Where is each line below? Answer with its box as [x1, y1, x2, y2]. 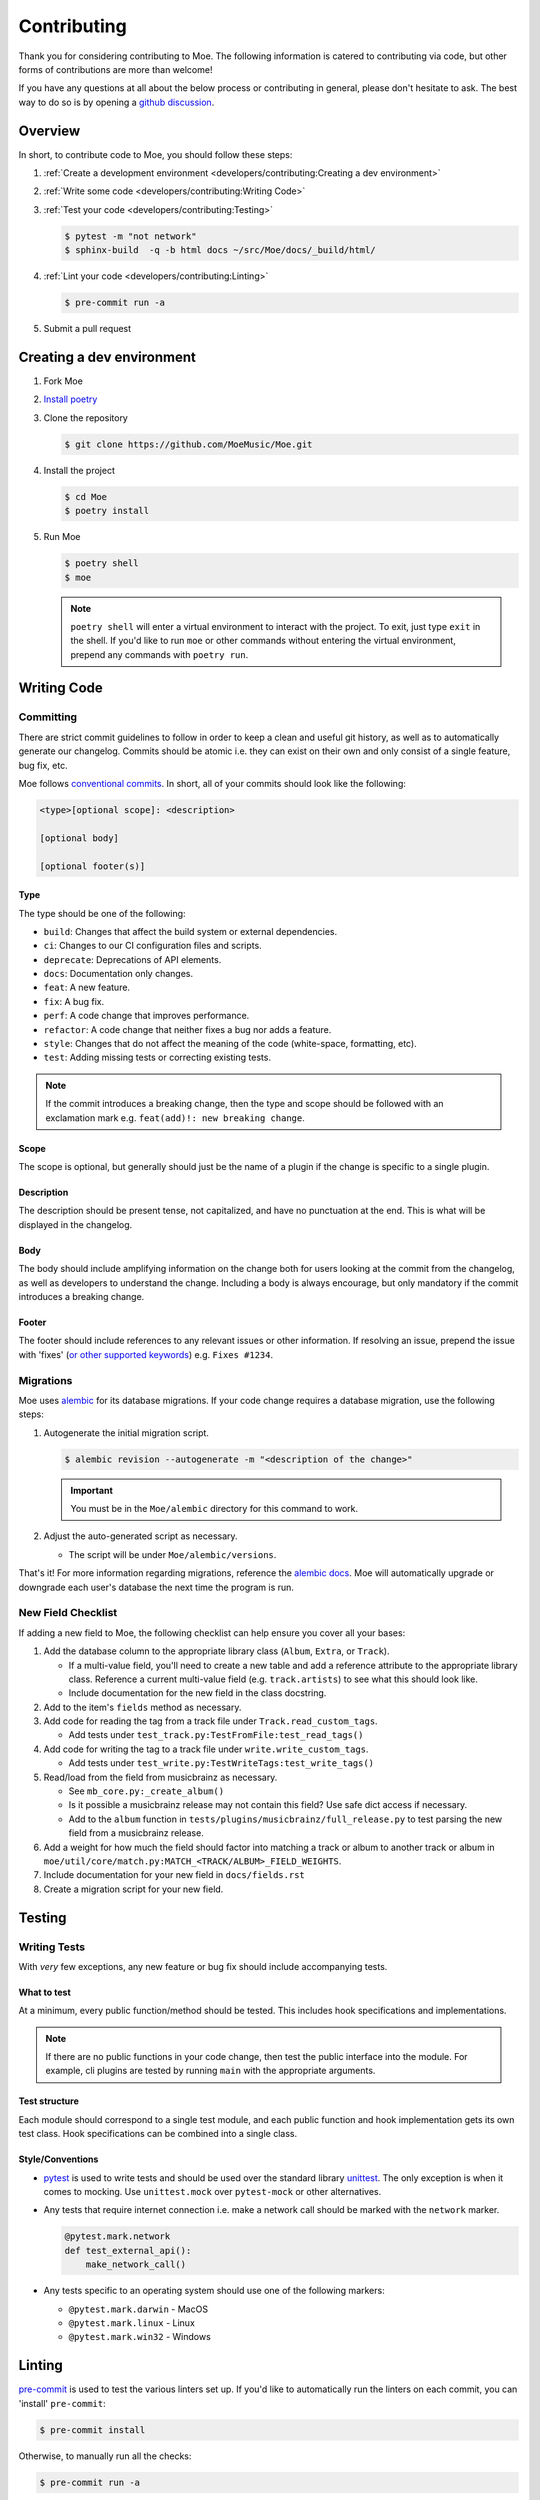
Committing [18, 710, 78, 724]
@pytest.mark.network [64, 2231, 171, 2242]
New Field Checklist [18, 1606, 118, 1620]
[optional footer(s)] [39, 860, 146, 872]
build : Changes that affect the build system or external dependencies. [43, 925, 338, 937]
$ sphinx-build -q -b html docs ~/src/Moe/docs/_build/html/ [64, 245, 376, 256]
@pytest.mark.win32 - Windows [68, 2331, 212, 2343]
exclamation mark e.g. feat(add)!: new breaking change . [45, 1111, 305, 1124]
